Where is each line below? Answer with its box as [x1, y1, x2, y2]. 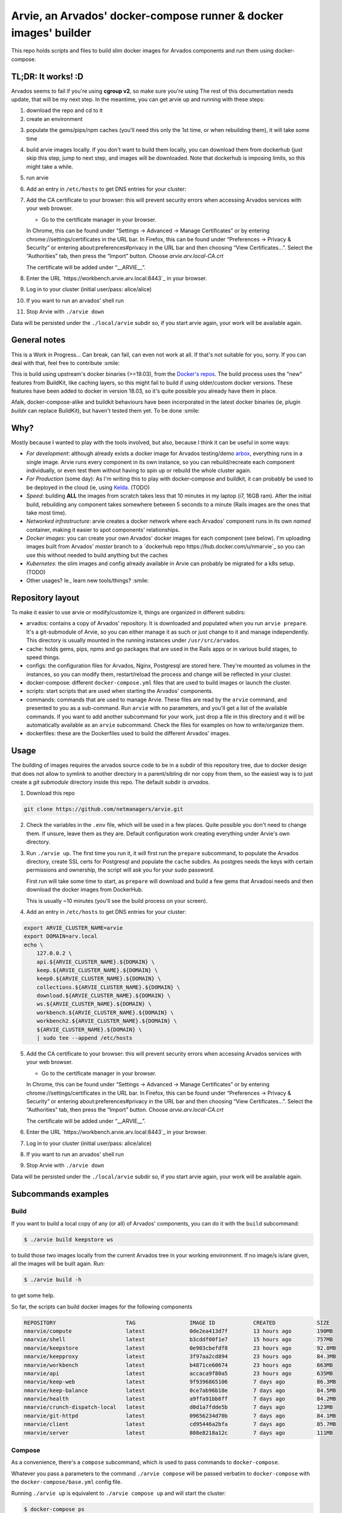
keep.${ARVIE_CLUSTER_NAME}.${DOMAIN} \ [36, 967, 158, 974]
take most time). [26, 509, 66, 516]
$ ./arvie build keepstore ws [24, 1236, 114, 1243]
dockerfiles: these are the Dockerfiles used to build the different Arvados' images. [26, 730, 231, 737]
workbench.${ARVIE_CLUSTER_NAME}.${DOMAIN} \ [36, 1009, 174, 1016]
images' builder [11, 26, 92, 39]
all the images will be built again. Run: [11, 1260, 105, 1267]
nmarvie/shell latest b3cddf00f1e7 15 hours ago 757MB [24, 1336, 334, 1343]
